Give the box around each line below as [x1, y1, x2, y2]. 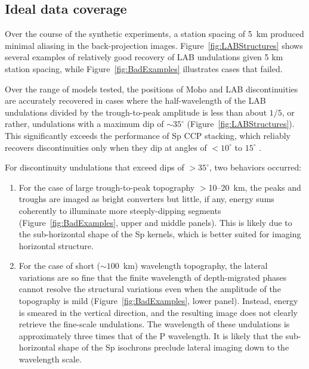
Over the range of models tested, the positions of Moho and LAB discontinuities [5, 82, 298, 95]
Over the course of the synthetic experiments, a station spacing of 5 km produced [5, 27, 304, 40]
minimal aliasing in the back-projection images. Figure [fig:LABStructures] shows [5, 39, 303, 51]
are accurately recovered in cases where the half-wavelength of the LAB [5, 94, 266, 107]
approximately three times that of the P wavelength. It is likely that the [18, 329, 283, 342]
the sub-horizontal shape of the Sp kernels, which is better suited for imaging [18, 228, 301, 240]
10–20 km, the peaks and [208, 181, 301, 193]
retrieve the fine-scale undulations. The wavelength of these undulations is [18, 318, 290, 330]
